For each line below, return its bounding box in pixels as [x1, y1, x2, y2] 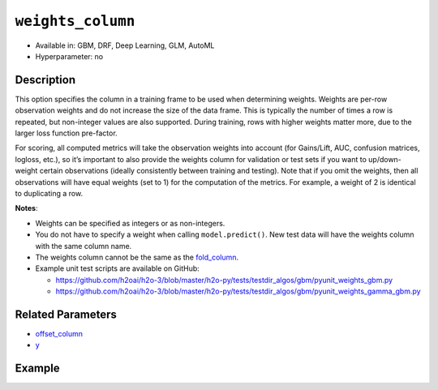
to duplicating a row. [15, 188, 84, 198]
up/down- [367, 154, 401, 164]
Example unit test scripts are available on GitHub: [35, 264, 200, 273]
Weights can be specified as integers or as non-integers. [35, 218, 225, 228]
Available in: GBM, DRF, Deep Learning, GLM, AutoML [35, 41, 215, 50]
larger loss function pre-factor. [15, 128, 118, 138]
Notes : [15, 204, 38, 213]
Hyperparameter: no [35, 51, 104, 61]
